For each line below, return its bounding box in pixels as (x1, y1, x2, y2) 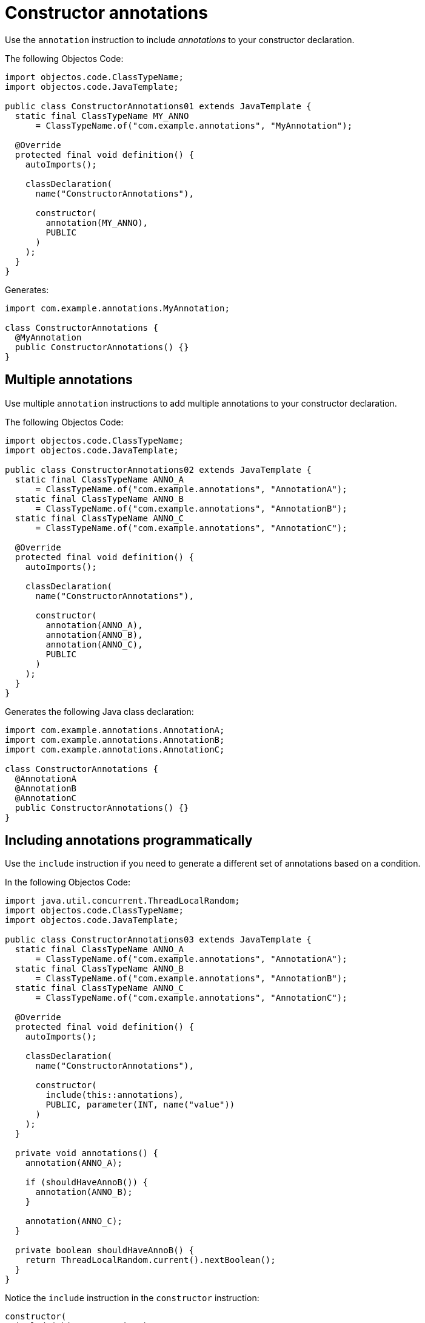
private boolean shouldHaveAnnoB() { (15, 1245, 194, 1256)
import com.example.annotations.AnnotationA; (5, 725, 225, 735)
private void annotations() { (15, 1148, 158, 1159)
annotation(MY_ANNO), (45, 217, 149, 228)
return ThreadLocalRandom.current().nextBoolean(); (25, 1255, 276, 1265)
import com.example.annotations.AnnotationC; (5, 744, 225, 754)
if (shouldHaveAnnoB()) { (25, 1177, 149, 1188)
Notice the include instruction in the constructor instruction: (5, 1293, 259, 1304)
